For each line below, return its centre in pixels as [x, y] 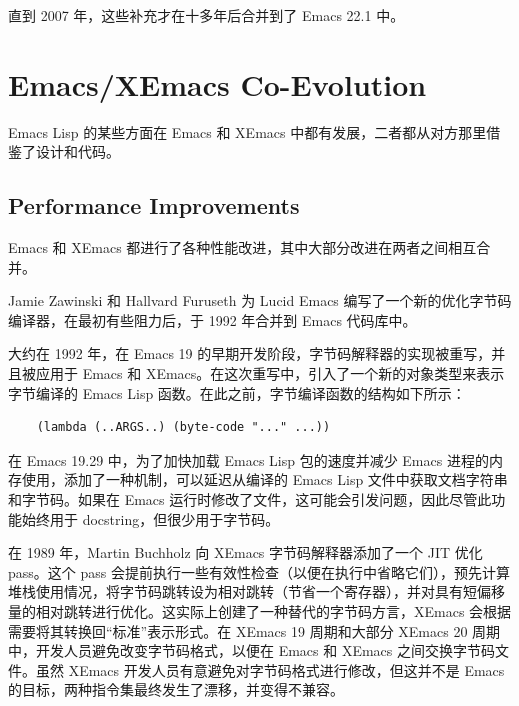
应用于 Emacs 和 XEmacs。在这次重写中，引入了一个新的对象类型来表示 [270, 373]
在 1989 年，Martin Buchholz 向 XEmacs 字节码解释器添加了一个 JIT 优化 [245, 552]
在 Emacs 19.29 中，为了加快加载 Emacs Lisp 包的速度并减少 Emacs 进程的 [248, 459]
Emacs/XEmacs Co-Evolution [217, 83]
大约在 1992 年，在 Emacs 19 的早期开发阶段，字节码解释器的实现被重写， [250, 353]
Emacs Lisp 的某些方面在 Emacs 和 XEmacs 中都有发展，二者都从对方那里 [247, 131]
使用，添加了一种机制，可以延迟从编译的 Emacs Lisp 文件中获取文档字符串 [264, 479]
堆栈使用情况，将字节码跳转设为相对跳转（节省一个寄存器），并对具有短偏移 [256, 591]
